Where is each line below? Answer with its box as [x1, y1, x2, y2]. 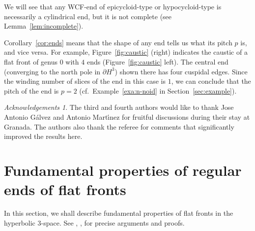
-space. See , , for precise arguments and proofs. [41, 217, 185, 228]
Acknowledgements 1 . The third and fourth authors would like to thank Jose [4, 102, 234, 112]
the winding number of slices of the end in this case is [4, 76, 166, 86]
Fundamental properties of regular [4, 160, 242, 180]
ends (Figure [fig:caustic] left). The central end [86, 56, 228, 66]
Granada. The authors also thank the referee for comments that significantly [4, 121, 234, 132]
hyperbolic [4, 217, 35, 228]
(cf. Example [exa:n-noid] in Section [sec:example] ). [79, 85, 237, 96]
